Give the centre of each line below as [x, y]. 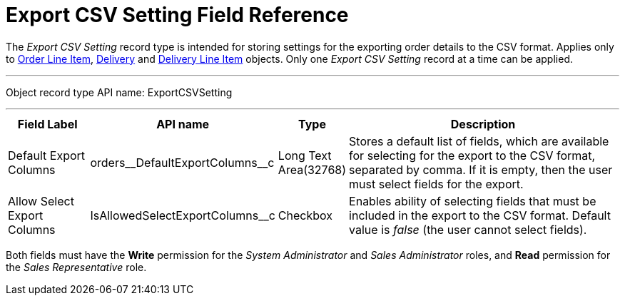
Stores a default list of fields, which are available [479, 141]
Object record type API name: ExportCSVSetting [119, 92]
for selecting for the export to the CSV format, [472, 155]
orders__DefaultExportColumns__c [182, 162]
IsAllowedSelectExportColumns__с [183, 215]
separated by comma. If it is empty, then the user [481, 169]
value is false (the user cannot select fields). [468, 229]
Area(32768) [312, 169]
